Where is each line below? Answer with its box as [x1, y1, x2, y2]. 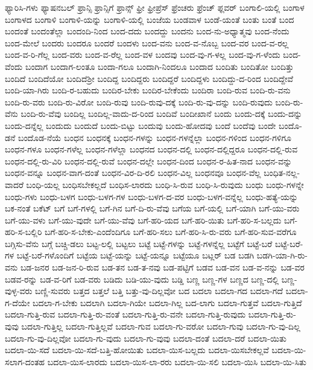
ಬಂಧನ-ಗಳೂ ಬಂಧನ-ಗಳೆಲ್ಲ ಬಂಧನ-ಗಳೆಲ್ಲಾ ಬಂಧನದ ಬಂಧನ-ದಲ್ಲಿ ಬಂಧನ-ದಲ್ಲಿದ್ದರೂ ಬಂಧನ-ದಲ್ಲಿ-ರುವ [5, 143, 298, 155]
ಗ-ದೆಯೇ [5, 296, 30, 309]
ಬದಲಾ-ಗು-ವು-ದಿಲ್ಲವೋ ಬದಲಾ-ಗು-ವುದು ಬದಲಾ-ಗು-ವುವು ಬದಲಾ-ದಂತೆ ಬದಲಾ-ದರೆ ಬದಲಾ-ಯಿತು [5, 331, 286, 344]
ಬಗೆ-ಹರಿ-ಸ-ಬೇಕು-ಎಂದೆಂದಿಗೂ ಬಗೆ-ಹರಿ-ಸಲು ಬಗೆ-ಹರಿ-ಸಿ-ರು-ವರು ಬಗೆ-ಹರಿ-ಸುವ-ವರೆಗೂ [44, 225, 297, 238]
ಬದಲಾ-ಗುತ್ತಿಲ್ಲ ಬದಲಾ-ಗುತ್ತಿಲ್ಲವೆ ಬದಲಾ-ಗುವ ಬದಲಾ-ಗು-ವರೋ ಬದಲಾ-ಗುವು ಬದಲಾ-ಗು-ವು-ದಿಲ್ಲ [21, 320, 300, 333]
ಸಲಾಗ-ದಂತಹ [5, 355, 45, 368]
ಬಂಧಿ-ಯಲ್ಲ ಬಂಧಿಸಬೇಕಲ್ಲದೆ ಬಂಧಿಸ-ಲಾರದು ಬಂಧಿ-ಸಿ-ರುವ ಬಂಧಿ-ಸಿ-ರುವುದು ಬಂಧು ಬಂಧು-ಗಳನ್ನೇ [26, 178, 304, 190]
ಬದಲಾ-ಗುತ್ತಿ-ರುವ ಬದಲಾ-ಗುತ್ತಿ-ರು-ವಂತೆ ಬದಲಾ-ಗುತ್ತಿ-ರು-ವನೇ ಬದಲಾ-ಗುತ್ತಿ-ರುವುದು [5, 308, 246, 321]
